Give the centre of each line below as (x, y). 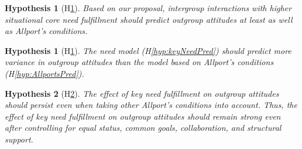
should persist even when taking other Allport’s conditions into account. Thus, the (151, 105)
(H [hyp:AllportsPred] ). (44, 73)
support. (19, 139)
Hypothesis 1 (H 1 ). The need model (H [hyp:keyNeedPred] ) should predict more (148, 50)
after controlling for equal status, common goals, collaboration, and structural (143, 128)
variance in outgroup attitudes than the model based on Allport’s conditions (139, 62)
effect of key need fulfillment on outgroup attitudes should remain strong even (143, 116)
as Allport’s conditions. (46, 31)
